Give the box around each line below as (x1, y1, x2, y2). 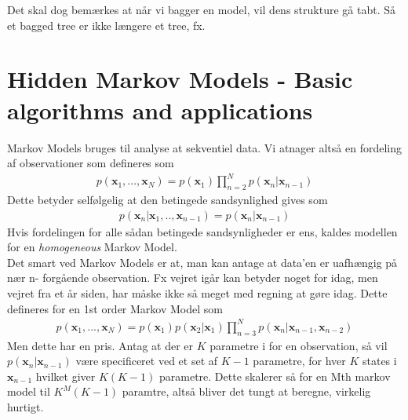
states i (362, 352, 397, 369)
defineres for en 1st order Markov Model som (7, 300, 223, 316)
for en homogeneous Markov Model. (7, 239, 177, 255)
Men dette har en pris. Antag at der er (7, 337, 194, 353)
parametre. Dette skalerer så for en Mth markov (158, 367, 391, 384)
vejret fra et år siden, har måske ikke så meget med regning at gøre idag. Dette (7, 285, 388, 301)
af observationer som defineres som (7, 155, 174, 171)
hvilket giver (35, 367, 96, 384)
